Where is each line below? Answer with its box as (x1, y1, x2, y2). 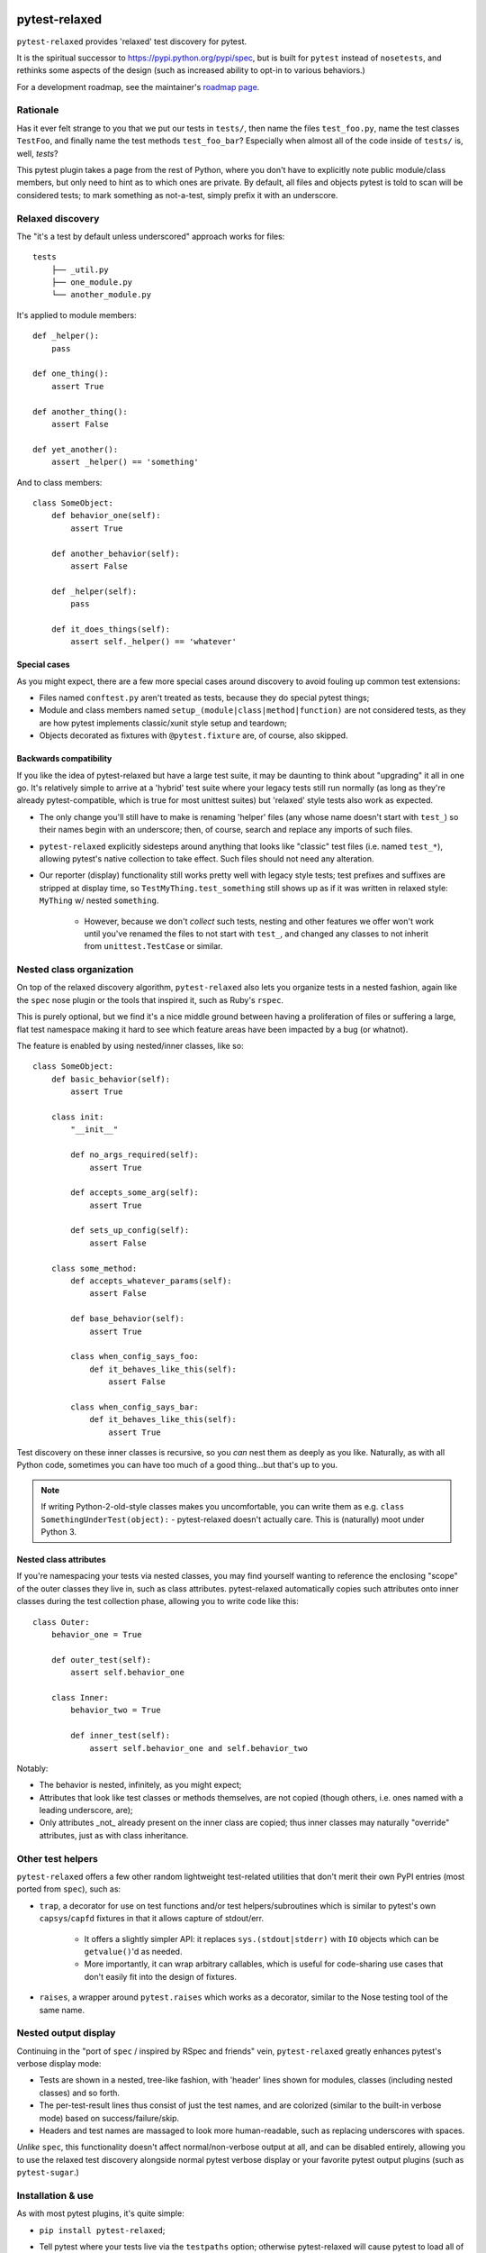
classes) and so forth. (39, 2087, 121, 2098)
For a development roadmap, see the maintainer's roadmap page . (16, 81, 260, 92)
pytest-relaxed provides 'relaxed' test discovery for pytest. (16, 36, 247, 47)
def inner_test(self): (70, 1730, 171, 1741)
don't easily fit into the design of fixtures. (84, 1971, 238, 1982)
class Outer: (32, 1617, 90, 1627)
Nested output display (16, 2027, 116, 2039)
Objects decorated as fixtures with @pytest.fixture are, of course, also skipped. (39, 730, 348, 741)
